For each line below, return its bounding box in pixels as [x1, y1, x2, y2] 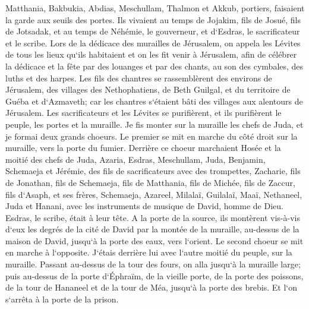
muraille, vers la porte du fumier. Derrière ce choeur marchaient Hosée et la [5, 141, 281, 154]
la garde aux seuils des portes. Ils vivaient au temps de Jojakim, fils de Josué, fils [5, 13, 301, 26]
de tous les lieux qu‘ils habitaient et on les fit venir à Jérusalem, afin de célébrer [5, 48, 297, 61]
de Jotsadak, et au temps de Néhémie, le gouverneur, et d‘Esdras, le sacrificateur [5, 25, 300, 37]
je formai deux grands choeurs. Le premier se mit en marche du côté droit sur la [5, 130, 298, 142]
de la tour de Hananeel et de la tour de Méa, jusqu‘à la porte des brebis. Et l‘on [5, 281, 297, 294]
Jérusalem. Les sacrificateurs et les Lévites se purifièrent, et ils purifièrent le [5, 106, 282, 119]
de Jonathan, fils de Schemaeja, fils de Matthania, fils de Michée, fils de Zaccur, [5, 176, 295, 188]
